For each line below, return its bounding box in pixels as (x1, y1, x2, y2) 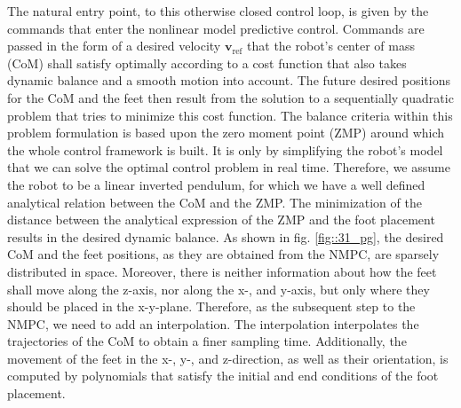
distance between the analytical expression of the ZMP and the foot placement (7, 210, 435, 229)
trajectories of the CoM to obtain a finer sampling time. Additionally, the (7, 332, 407, 350)
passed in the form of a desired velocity (7, 36, 221, 55)
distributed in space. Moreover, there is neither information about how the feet (7, 262, 437, 280)
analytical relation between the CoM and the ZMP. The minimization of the (7, 192, 422, 211)
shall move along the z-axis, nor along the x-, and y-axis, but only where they (7, 279, 430, 298)
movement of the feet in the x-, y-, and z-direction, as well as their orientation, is (7, 349, 449, 367)
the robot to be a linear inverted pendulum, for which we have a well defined (7, 175, 425, 193)
